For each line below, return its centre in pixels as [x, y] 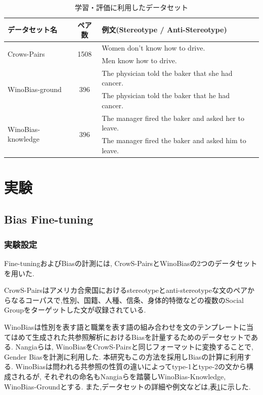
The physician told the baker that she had [167, 73]
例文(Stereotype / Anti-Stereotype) [164, 30]
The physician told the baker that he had [166, 95]
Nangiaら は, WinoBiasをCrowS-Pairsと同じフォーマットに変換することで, [134, 347]
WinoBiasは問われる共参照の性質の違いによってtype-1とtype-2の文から [131, 366]
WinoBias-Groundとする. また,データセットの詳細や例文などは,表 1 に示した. [127, 386]
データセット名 [32, 30]
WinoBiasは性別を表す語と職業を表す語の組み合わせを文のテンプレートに [125, 327]
